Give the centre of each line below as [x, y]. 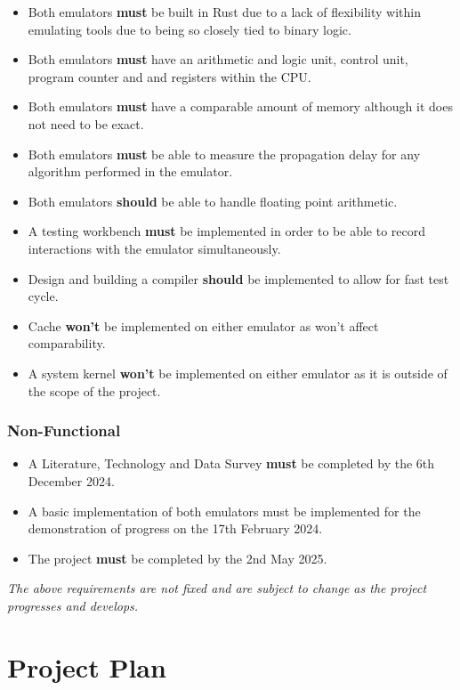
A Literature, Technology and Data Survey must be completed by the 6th [231, 463]
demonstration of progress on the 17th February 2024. [175, 528]
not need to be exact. [86, 123]
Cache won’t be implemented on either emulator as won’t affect [203, 325]
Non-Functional [64, 430]
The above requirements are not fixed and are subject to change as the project [217, 588]
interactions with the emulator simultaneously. [154, 248]
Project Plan [87, 666]
